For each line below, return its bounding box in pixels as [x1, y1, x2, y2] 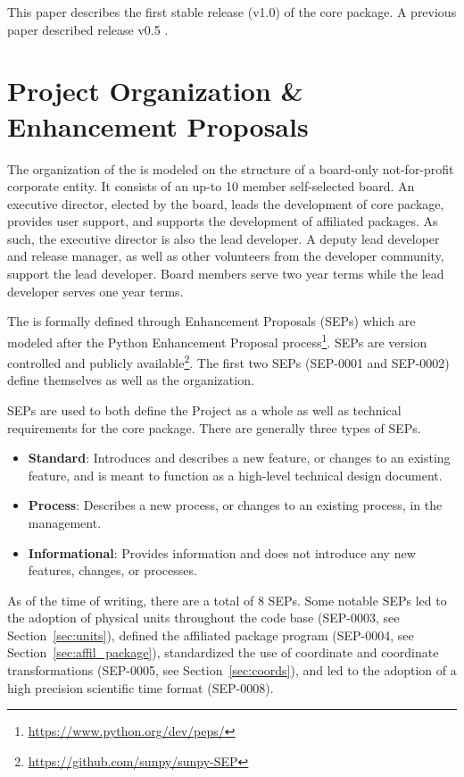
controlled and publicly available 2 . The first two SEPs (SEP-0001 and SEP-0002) [7, 351, 450, 372]
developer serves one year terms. [7, 281, 184, 300]
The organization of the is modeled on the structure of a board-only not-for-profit [7, 159, 454, 178]
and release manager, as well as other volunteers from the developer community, [7, 246, 444, 265]
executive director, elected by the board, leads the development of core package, [7, 194, 444, 213]
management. [28, 513, 102, 531]
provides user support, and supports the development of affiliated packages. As [7, 212, 438, 230]
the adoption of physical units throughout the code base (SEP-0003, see [7, 608, 400, 627]
